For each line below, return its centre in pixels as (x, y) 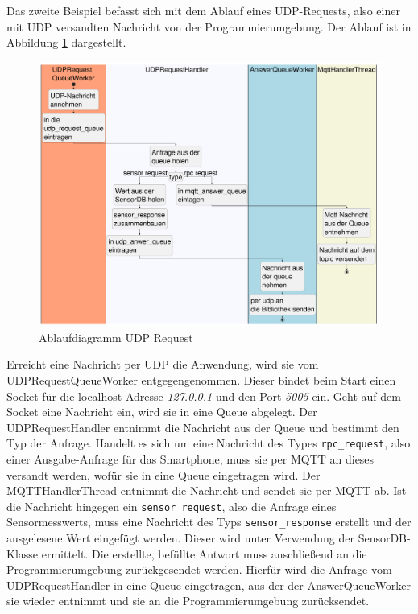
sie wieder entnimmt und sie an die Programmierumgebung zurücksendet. (188, 601)
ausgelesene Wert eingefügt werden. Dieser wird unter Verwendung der (180, 538)
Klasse (23, 553)
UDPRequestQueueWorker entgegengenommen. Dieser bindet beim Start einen (201, 379)
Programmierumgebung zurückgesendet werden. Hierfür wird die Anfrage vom (199, 569)
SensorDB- (384, 538)
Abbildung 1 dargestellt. (66, 42)
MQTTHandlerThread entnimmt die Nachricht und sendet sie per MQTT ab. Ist (207, 490)
